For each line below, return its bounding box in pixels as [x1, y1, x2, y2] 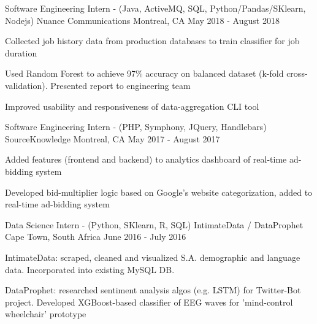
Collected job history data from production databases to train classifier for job [5, 34, 300, 47]
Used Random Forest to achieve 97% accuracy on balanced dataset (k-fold [5, 67, 284, 80]
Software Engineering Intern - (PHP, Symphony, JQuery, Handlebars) [5, 120, 267, 133]
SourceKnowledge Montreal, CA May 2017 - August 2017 [5, 132, 220, 145]
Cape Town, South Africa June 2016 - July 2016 [5, 230, 186, 243]
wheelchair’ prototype [5, 307, 86, 320]
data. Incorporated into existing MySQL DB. [5, 263, 175, 276]
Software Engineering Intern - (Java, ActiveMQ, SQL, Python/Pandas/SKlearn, [5, 2, 306, 14]
